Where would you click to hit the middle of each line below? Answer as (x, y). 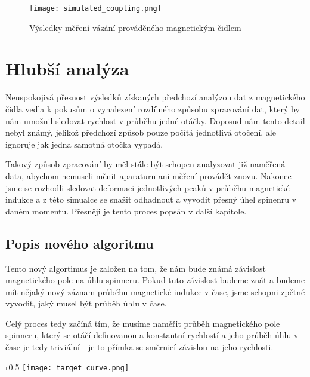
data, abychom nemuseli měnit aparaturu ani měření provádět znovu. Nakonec (148, 175)
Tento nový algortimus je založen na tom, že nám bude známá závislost (136, 268)
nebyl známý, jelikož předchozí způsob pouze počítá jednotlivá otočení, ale (141, 132)
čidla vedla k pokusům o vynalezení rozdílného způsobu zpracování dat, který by (153, 108)
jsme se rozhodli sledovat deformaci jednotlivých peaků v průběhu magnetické (148, 187)
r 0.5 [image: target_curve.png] (67, 367)
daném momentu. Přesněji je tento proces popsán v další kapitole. (126, 211)
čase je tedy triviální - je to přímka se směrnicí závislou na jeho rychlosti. (139, 347)
